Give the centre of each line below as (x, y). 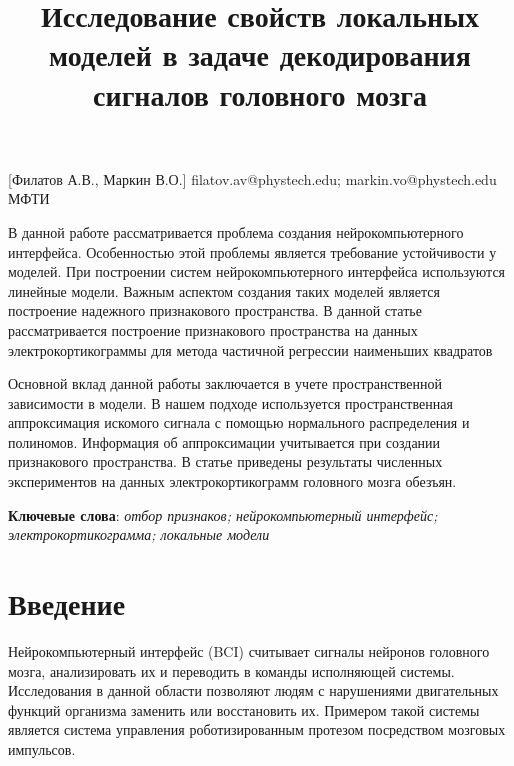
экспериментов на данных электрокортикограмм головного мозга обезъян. (232, 481)
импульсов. (42, 748)
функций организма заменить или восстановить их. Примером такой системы (244, 709)
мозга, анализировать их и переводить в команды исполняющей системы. (231, 670)
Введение (67, 603)
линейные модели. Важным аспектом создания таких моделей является (224, 290)
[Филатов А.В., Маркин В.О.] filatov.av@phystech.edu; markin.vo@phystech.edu (252, 178)
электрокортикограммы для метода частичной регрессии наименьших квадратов (250, 349)
